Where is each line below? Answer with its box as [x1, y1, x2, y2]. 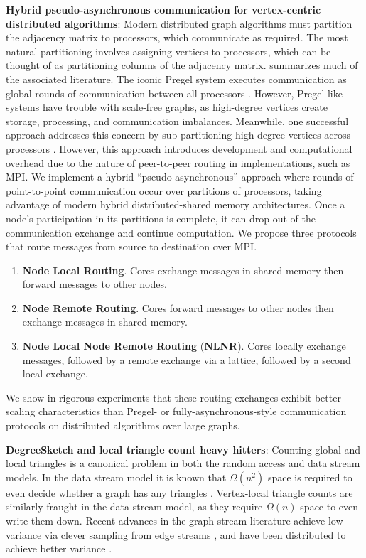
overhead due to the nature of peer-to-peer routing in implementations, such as [6, 155, 350, 170]
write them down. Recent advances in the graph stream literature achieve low [6, 513, 343, 527]
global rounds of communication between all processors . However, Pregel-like [6, 85, 343, 100]
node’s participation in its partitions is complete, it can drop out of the [6, 210, 316, 225]
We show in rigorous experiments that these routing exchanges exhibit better [6, 390, 341, 404]
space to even [300, 499, 359, 514]
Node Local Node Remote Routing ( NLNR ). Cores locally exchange [22, 338, 346, 353]
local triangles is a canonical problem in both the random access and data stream [6, 456, 360, 471]
